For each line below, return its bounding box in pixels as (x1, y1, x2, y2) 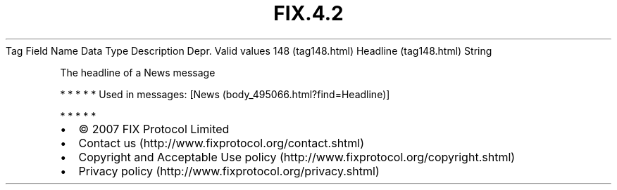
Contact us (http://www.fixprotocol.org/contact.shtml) (78, 135, 365, 150)
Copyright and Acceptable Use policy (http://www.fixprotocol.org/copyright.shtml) (78, 149, 516, 164)
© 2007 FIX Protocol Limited (78, 121, 230, 136)
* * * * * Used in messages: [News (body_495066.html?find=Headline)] (60, 88, 390, 100)
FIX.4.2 (273, 1, 344, 25)
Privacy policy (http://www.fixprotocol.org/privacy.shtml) (78, 163, 380, 178)
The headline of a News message (60, 66, 216, 79)
